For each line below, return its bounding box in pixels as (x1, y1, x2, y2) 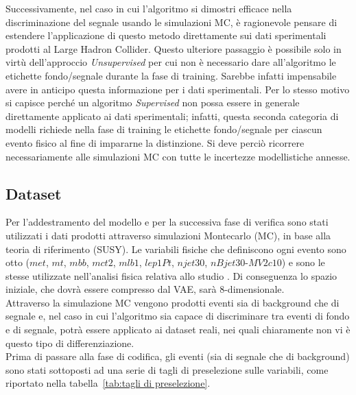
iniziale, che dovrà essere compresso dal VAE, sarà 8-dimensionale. (5, 282, 285, 296)
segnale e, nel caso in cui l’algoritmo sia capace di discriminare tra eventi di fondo (5, 309, 350, 323)
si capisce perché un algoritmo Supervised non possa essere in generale (5, 95, 300, 110)
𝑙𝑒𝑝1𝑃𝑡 (145, 259, 172, 269)
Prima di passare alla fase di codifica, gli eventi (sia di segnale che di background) (5, 349, 350, 363)
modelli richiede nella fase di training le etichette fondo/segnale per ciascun (5, 122, 322, 136)
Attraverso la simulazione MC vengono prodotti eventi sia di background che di (5, 295, 340, 309)
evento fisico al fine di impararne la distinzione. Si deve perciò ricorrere (5, 135, 305, 149)
